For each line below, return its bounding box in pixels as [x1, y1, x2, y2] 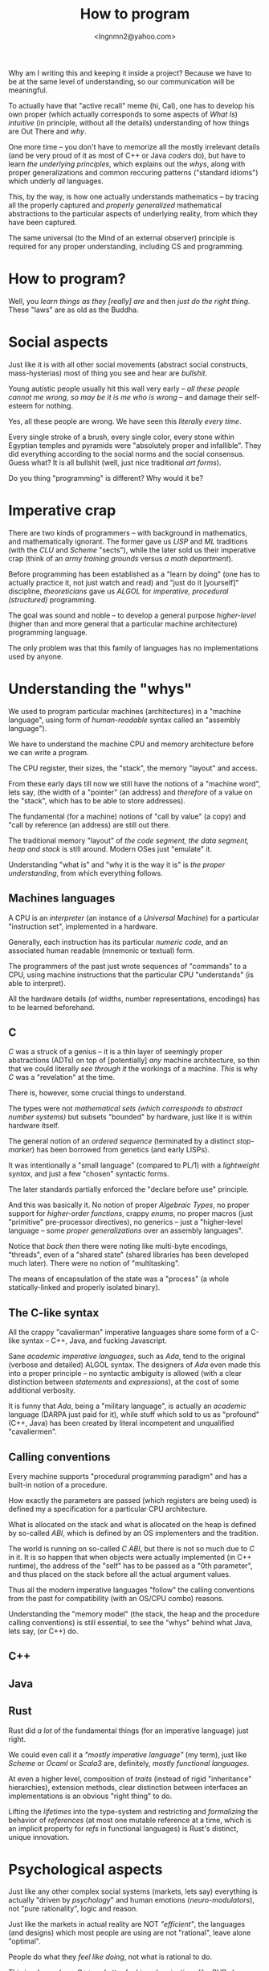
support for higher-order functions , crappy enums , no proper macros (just [8, 1209, 254, 1218]
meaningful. [8, 85, 48, 95]
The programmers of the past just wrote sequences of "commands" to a [8, 961, 247, 971]
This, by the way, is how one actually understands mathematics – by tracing [8, 191, 259, 201]
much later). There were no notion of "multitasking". [8, 1259, 181, 1268]
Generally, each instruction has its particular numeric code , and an [8, 937, 229, 946]
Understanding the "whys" [8, 680, 193, 698]
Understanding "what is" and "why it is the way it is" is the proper [8, 860, 226, 869]
